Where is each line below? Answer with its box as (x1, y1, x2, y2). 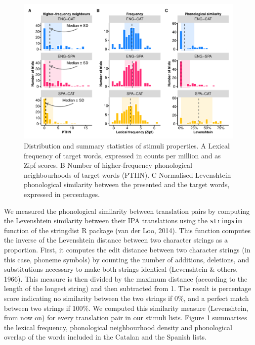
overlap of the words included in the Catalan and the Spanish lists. (4, 332, 207, 342)
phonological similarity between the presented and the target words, (24, 179, 230, 190)
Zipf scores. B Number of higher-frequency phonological (24, 160, 192, 170)
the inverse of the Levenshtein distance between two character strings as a (4, 235, 228, 245)
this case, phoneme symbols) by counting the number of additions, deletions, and (4, 254, 249, 264)
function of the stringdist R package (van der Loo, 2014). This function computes (4, 225, 251, 235)
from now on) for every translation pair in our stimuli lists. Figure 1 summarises (4, 312, 247, 323)
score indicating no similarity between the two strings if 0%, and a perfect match (4, 293, 249, 303)
